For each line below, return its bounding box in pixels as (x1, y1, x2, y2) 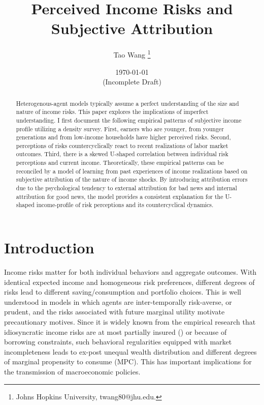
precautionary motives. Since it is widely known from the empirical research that (4, 316, 256, 327)
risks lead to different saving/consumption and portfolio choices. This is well (4, 286, 241, 297)
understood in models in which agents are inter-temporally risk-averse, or (4, 296, 232, 307)
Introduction (4, 237, 94, 258)
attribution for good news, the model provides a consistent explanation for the (16, 192, 223, 200)
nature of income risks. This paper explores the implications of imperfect (16, 107, 209, 116)
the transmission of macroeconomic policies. (4, 366, 141, 377)
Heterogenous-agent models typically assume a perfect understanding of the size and (16, 99, 239, 107)
